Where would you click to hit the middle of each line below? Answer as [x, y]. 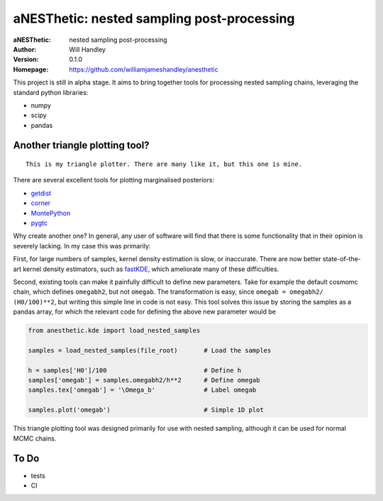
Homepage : [31, 69]
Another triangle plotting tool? [81, 145]
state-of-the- [342, 259]
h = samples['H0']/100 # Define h [135, 370]
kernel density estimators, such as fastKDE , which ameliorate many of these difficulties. [151, 269]
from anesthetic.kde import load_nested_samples [114, 331]
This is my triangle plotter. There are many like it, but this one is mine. [164, 164]
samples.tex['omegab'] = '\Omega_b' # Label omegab [142, 390]
